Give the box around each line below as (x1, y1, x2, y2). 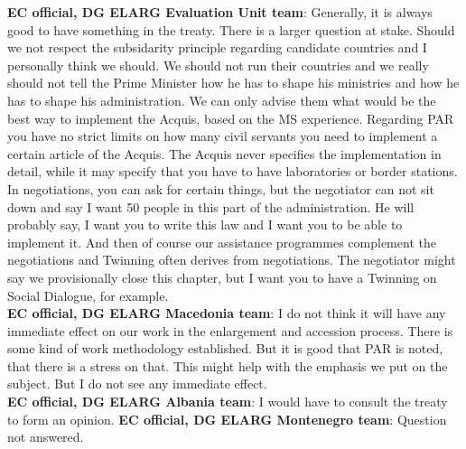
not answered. (7, 427, 84, 446)
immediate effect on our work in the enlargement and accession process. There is (7, 321, 453, 340)
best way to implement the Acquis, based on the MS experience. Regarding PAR (7, 108, 454, 127)
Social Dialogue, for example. (7, 285, 169, 304)
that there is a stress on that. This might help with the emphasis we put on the (7, 356, 448, 375)
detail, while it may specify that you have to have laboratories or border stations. (7, 162, 458, 181)
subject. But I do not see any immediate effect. (7, 374, 267, 393)
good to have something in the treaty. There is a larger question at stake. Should (7, 20, 455, 39)
